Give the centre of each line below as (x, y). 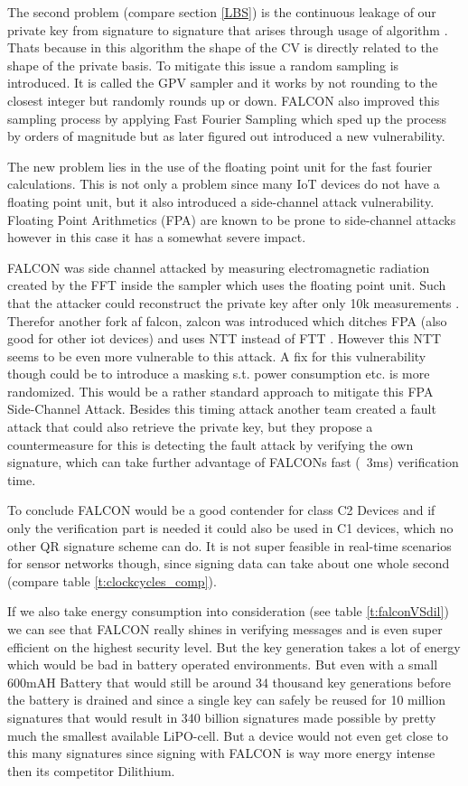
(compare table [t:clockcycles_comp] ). (112, 580)
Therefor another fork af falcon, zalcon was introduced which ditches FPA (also (227, 320)
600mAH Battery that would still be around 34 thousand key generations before (229, 682)
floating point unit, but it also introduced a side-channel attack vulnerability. (221, 201)
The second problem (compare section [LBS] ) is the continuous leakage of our (222, 12)
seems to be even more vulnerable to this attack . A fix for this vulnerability (217, 356)
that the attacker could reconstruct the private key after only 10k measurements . (234, 302)
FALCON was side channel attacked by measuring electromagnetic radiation (219, 267)
